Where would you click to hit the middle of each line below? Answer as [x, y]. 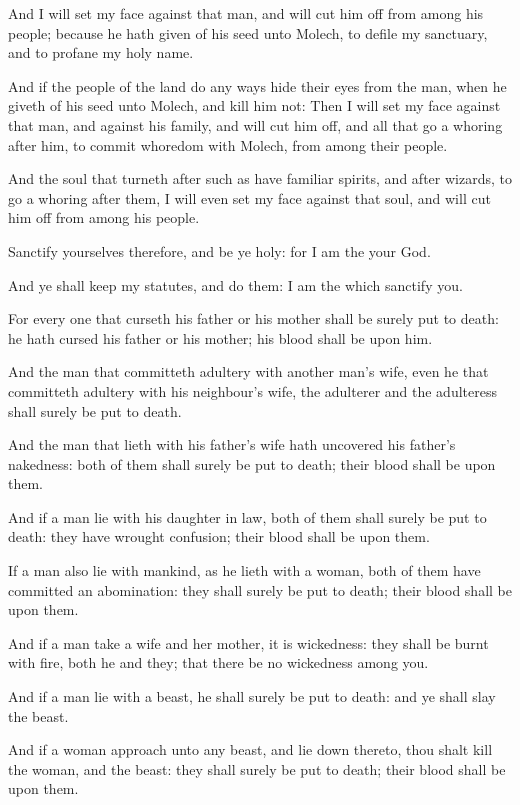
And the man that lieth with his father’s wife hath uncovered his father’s [232, 444]
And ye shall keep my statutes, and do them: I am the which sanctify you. [235, 284]
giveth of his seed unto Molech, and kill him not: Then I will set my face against [254, 105]
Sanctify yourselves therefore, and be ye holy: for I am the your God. [219, 250]
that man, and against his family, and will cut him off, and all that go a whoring [255, 124]
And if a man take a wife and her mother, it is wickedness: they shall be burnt [248, 642]
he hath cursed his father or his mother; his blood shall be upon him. [220, 337]
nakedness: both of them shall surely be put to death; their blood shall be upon [252, 463]
